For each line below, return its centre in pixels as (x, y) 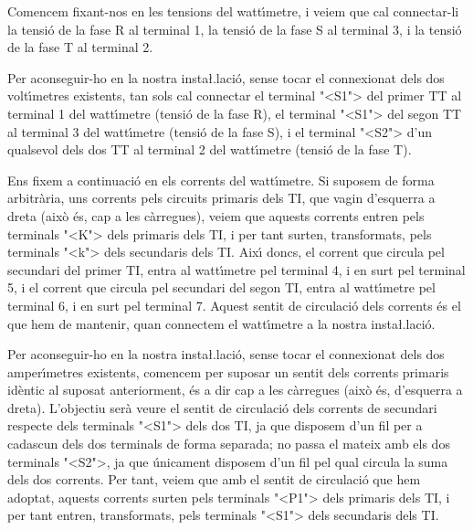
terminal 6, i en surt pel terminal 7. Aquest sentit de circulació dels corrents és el (234, 305)
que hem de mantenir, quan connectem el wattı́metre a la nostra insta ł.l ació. (221, 323)
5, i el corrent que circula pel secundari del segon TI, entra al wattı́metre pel (221, 287)
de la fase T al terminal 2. (80, 47)
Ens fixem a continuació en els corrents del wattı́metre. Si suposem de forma (221, 180)
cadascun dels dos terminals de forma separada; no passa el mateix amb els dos (229, 444)
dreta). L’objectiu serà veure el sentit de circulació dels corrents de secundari (222, 407)
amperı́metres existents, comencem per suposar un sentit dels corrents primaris (228, 371)
